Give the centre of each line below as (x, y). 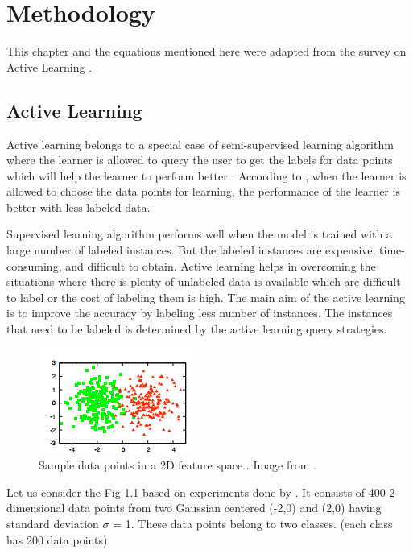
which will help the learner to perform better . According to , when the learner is (206, 175)
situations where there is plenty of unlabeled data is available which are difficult (204, 281)
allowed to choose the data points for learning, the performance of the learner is (203, 191)
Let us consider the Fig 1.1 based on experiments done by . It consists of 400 (196, 492)
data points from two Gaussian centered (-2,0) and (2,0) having (225, 508)
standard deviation (53, 524)
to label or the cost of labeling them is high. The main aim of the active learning (206, 297)
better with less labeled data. (78, 207)
